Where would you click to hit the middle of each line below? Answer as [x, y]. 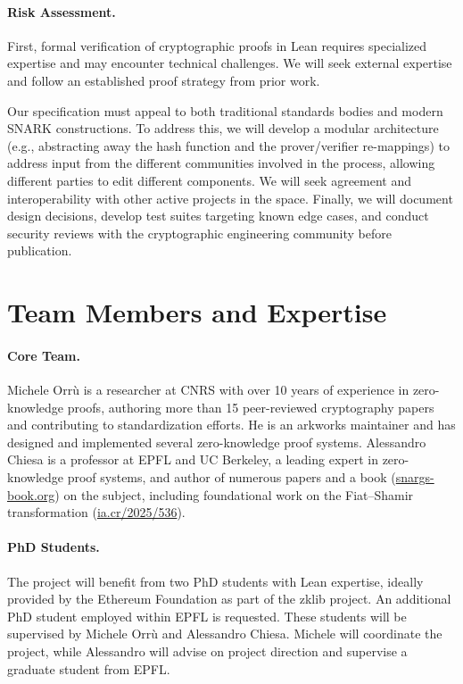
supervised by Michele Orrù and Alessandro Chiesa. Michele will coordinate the [225, 634]
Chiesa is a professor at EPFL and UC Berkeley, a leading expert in [193, 459]
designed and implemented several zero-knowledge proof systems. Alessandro [217, 442]
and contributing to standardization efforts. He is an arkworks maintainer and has [231, 425]
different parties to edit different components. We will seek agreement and [210, 180]
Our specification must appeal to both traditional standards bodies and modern [225, 110]
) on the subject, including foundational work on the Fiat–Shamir [234, 494]
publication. [40, 250]
